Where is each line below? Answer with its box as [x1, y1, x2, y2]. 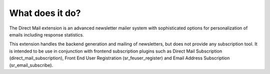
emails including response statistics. [9, 31, 84, 37]
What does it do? [9, 7, 81, 18]
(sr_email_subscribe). [9, 62, 53, 68]
